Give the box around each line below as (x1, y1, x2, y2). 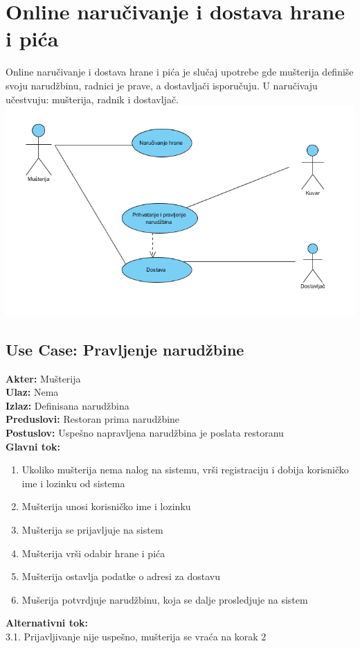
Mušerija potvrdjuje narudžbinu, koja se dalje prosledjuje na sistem (21, 592, 308, 606)
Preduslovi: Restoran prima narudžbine (6, 412, 180, 426)
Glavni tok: (6, 439, 61, 453)
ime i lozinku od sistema (21, 475, 125, 490)
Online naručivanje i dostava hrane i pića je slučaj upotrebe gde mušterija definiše (6, 64, 354, 79)
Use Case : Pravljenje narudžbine (6, 338, 244, 360)
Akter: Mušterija (6, 371, 81, 385)
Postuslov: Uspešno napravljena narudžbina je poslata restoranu (6, 426, 284, 440)
